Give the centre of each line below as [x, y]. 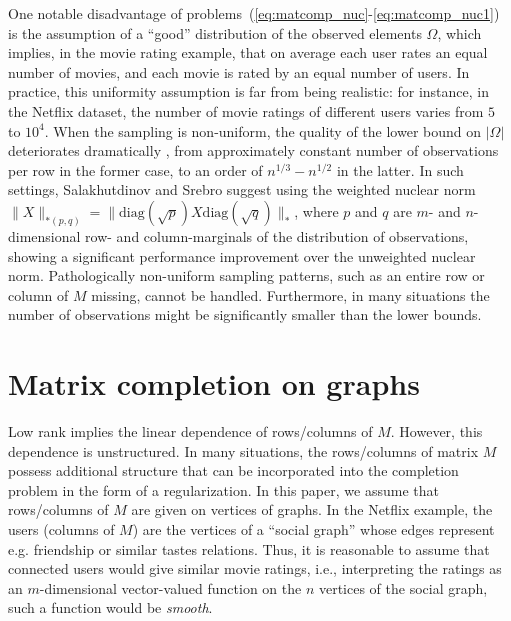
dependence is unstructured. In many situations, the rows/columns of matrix [243, 450]
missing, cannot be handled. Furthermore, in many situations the [290, 294]
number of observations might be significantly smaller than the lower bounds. [245, 314]
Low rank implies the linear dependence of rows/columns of [190, 431]
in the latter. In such [400, 169]
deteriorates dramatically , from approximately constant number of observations [253, 150]
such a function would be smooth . [110, 607]
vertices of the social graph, [403, 587]
